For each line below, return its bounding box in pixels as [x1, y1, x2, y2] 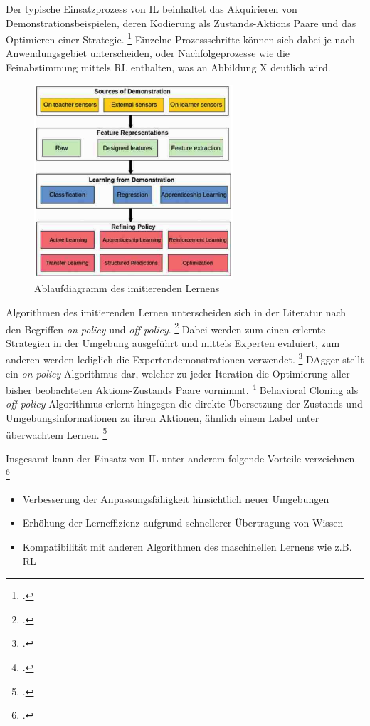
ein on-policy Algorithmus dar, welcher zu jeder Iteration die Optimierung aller [6, 365, 350, 380]
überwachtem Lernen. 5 [6, 425, 107, 442]
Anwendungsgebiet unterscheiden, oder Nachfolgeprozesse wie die [6, 46, 290, 61]
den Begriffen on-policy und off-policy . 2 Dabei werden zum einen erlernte [6, 319, 326, 336]
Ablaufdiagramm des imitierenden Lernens [34, 281, 220, 296]
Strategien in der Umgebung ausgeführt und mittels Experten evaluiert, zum [6, 335, 340, 350]
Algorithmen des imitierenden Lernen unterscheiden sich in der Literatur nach [6, 304, 347, 319]
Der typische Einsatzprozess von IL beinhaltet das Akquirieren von [6, 1, 297, 16]
